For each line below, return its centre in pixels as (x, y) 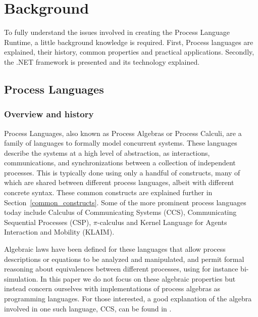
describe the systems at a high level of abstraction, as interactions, (107, 152)
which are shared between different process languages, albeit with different (119, 182)
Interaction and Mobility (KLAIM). (59, 232)
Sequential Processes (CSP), (48, 222)
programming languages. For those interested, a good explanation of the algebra (128, 298)
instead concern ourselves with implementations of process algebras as (112, 288)
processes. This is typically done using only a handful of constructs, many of (122, 172)
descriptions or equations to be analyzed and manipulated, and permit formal (124, 259)
